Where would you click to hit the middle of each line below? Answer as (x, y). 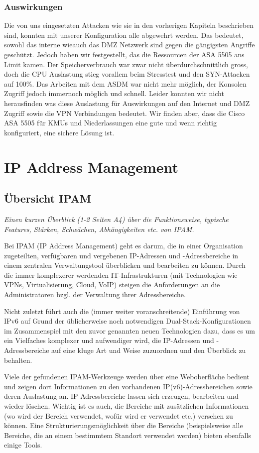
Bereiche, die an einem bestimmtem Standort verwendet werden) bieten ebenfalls (128, 435)
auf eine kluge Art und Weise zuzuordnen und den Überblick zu (149, 350)
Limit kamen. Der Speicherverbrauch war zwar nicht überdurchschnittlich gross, (126, 64)
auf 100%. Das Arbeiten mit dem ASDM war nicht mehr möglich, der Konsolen (125, 83)
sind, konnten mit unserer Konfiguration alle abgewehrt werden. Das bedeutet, (124, 35)
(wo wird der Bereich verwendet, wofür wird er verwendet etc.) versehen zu (119, 415)
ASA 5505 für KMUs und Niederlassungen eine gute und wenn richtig (110, 123)
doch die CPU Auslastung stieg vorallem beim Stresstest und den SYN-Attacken (127, 74)
